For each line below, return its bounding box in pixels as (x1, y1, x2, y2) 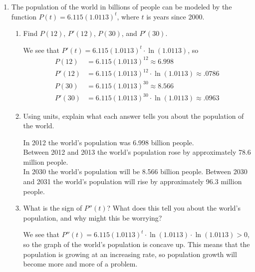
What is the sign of (23, 203, 82, 213)
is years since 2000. (146, 11, 205, 21)
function (11, 11, 36, 21)
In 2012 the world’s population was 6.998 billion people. (23, 137, 194, 147)
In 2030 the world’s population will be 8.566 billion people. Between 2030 (23, 166, 248, 177)
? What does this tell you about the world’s (107, 203, 241, 213)
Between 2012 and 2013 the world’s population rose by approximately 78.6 (23, 147, 251, 157)
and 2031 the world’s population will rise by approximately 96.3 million (23, 176, 242, 187)
